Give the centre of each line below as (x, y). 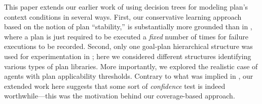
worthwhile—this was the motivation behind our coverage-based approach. (120, 96)
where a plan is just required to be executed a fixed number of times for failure (126, 36)
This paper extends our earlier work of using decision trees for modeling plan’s (126, 7)
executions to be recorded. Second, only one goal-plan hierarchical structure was (128, 46)
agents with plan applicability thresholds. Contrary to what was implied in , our (129, 76)
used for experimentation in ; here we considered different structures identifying (128, 56)
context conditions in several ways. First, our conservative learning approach (123, 16)
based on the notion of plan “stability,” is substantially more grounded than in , (128, 27)
